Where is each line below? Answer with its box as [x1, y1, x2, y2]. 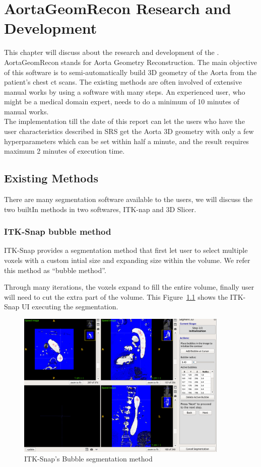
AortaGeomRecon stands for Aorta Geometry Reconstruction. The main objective [4, 56, 257, 67]
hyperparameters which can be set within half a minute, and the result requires [4, 136, 249, 146]
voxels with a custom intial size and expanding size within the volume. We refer [4, 255, 250, 265]
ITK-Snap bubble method [4, 225, 111, 238]
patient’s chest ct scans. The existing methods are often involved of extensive [4, 77, 242, 87]
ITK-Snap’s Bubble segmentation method [24, 453, 153, 464]
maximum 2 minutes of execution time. [4, 146, 125, 156]
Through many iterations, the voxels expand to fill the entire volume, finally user [4, 282, 254, 292]
